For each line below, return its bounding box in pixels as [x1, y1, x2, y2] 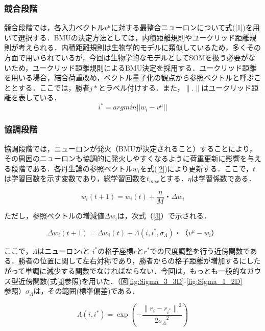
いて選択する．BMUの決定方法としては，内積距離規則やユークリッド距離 [4, 32, 250, 42]
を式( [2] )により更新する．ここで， [140, 163, 253, 173]
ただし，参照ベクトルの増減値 [4, 210, 104, 221]
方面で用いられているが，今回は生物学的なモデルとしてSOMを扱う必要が [4, 52, 248, 62]
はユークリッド [201, 82, 252, 93]
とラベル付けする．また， [99, 82, 184, 93]
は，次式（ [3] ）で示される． [117, 210, 211, 221]
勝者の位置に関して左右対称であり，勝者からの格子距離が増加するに [18, 255, 247, 266]
